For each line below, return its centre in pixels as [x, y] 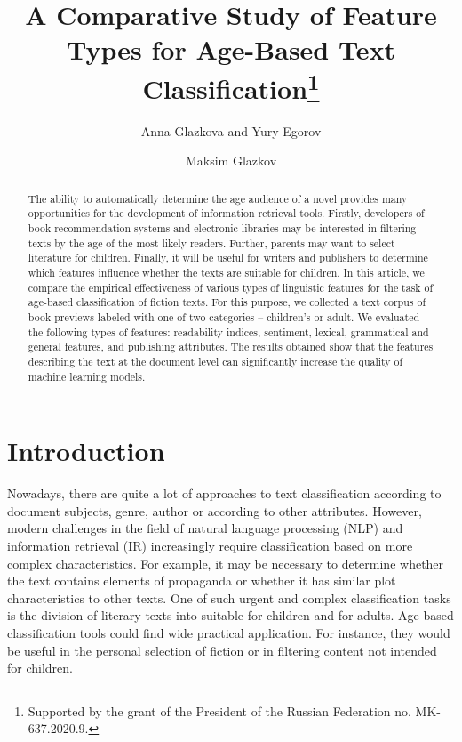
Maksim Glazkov [231, 161]
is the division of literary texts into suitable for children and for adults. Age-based [231, 615]
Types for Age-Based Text [231, 49]
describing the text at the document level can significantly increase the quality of [215, 362]
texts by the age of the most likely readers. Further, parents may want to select [211, 242]
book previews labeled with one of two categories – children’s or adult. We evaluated [224, 317]
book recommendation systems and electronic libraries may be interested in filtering [222, 228]
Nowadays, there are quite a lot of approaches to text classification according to [224, 493]
